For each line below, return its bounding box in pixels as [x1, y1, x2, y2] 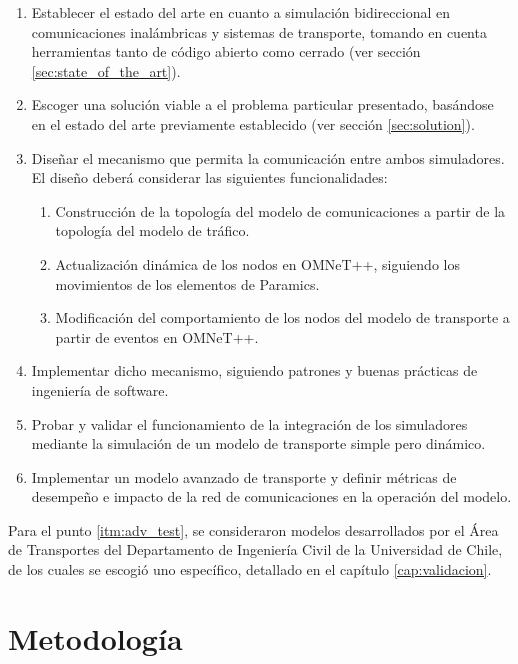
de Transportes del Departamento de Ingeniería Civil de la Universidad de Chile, [8, 539, 503, 560]
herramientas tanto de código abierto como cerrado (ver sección [31, 41, 421, 62]
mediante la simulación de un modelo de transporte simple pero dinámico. [31, 433, 486, 454]
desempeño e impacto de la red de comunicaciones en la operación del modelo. [31, 486, 512, 507]
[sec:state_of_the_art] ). [31, 60, 181, 81]
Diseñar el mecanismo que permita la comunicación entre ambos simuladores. [31, 147, 505, 168]
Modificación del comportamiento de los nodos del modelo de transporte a [55, 307, 510, 328]
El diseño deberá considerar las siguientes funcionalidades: [31, 167, 388, 188]
